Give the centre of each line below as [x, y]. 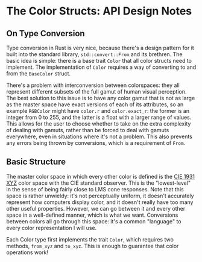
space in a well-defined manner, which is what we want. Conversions [92, 215]
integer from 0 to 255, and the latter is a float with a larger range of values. [99, 117]
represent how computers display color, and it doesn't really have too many [100, 202]
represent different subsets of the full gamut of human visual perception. [96, 91]
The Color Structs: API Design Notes [99, 11]
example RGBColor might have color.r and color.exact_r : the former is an [98, 111]
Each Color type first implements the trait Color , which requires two [90, 239]
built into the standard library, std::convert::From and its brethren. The [94, 54]
